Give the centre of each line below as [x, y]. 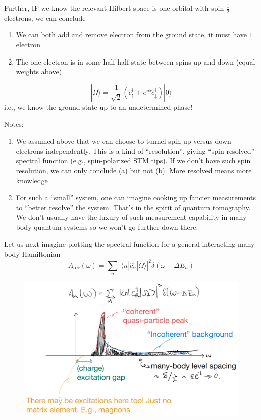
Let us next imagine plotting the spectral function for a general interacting [120, 244]
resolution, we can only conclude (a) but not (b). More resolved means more [134, 170]
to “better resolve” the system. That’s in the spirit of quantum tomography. [133, 207]
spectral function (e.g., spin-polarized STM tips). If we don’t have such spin [133, 161]
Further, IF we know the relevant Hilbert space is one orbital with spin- [115, 8]
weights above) [39, 71]
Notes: [14, 124]
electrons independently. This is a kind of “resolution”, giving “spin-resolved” [135, 151]
